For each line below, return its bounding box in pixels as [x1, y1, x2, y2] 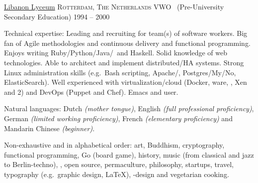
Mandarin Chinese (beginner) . [4, 123, 95, 133]
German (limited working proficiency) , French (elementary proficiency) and [4, 113, 233, 123]
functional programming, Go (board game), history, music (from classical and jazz [4, 149, 254, 160]
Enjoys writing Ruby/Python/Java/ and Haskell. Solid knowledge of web [4, 47, 228, 58]
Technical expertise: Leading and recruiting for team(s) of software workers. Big [4, 28, 248, 38]
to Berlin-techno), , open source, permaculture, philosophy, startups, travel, [4, 159, 234, 170]
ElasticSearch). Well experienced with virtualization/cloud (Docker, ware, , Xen [4, 77, 247, 87]
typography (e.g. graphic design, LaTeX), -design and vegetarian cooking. [4, 169, 229, 179]
